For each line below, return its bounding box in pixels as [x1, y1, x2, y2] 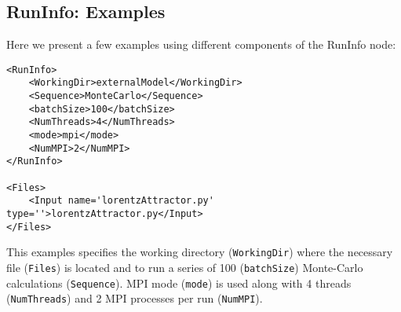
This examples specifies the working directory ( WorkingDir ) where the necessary [6, 244, 393, 260]
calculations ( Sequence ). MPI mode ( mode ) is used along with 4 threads [6, 274, 352, 291]
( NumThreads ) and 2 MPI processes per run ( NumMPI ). [6, 290, 263, 306]
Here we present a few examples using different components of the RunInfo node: [6, 36, 396, 53]
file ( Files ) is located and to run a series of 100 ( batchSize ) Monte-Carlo [6, 259, 363, 275]
